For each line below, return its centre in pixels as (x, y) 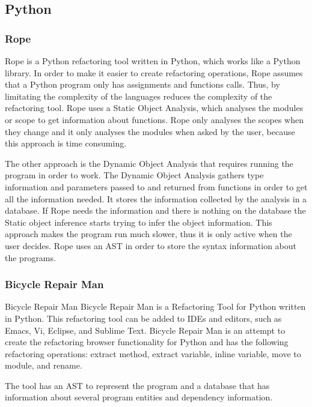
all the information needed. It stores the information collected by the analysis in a (156, 198)
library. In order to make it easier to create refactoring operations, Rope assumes (154, 72)
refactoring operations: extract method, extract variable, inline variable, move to (153, 353)
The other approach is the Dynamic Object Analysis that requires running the (149, 163)
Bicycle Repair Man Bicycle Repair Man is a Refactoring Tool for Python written (155, 306)
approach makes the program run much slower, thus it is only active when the (148, 234)
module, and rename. (44, 365)
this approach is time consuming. (66, 143)
